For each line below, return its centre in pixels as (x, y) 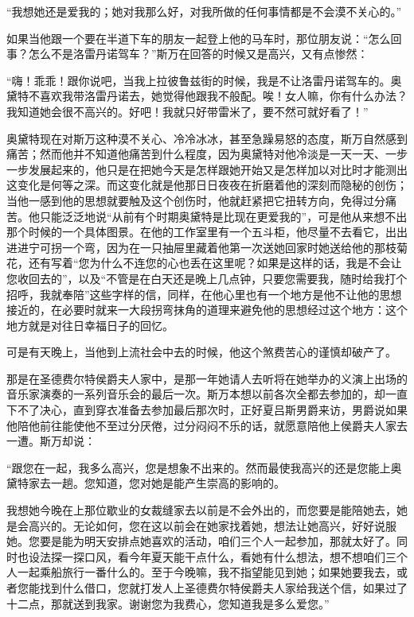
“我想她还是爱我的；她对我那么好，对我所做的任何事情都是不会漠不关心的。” (204, 11)
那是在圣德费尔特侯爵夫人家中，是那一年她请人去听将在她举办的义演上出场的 (207, 378)
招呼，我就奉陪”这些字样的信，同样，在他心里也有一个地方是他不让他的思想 (204, 294)
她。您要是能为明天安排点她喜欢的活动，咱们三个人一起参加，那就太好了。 (201, 541)
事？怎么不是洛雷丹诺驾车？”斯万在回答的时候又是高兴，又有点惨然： (187, 54)
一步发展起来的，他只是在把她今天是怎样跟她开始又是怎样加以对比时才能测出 (207, 169)
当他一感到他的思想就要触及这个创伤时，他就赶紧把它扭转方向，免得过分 (196, 200)
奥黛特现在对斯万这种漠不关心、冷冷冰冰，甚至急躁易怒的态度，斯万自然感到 (207, 138)
